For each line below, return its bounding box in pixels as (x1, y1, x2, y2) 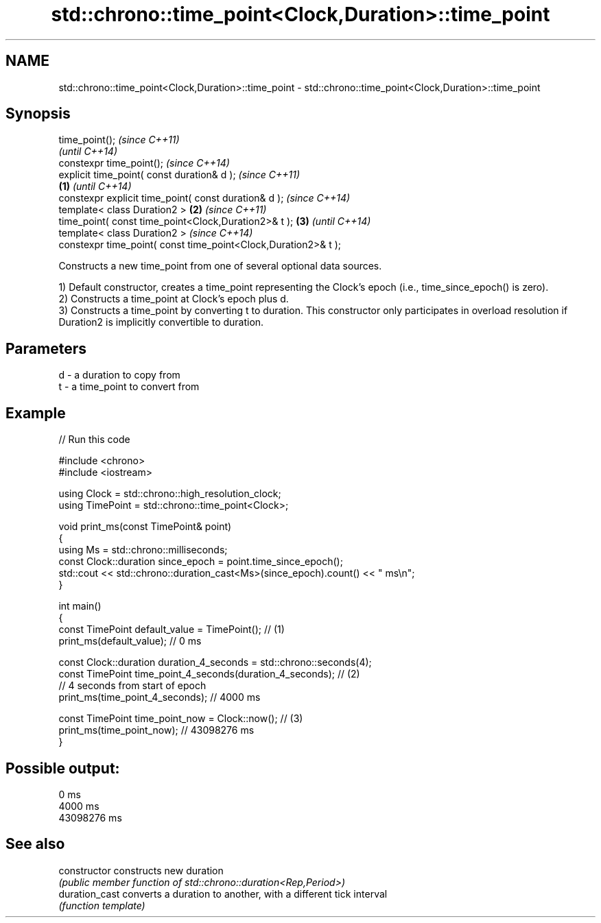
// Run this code (58, 433, 130, 446)
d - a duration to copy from (58, 369, 180, 381)
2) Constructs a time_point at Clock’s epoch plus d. (58, 293, 289, 305)
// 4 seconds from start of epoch (58, 680, 207, 692)
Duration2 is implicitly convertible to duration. (58, 316, 264, 328)
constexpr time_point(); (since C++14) (58, 157, 230, 169)
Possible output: (5, 759, 120, 777)
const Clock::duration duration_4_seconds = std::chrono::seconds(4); (58, 656, 372, 669)
